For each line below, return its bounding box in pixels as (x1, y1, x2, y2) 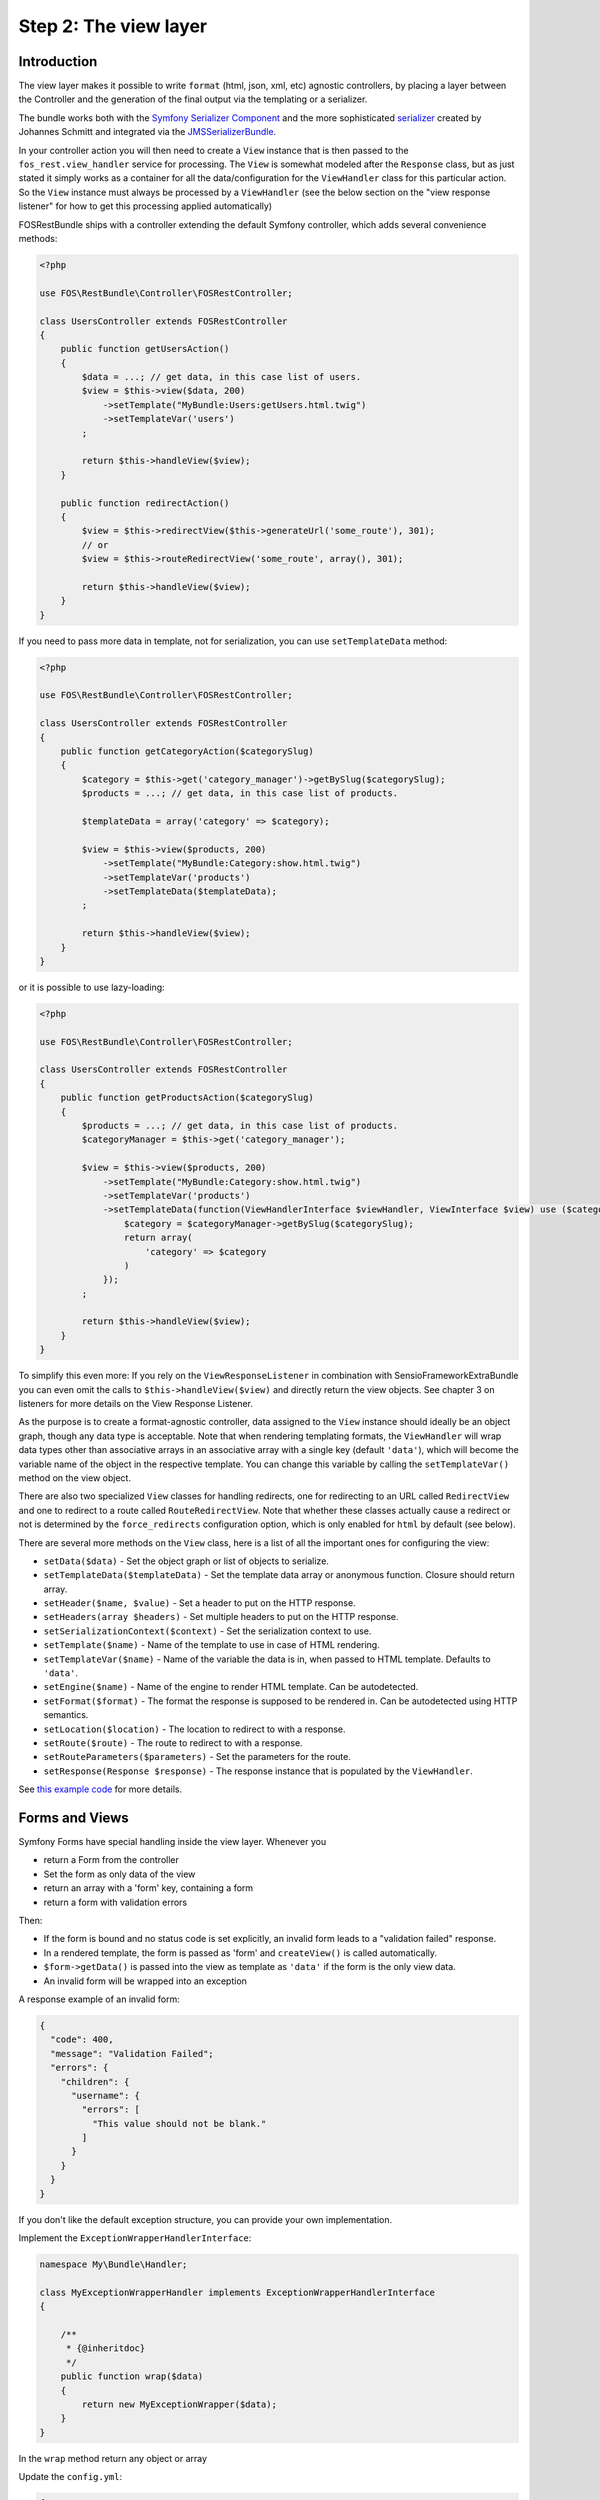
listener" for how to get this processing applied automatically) (18, 200, 273, 212)
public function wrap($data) (60, 2371, 204, 2382)
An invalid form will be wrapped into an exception (43, 1975, 247, 1987)
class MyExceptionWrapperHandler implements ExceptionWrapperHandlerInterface (39, 2286, 435, 2298)
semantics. (43, 1709, 89, 1721)
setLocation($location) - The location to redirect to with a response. (43, 1723, 346, 1735)
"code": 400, (50, 2034, 114, 2045)
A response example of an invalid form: (18, 1993, 180, 2005)
